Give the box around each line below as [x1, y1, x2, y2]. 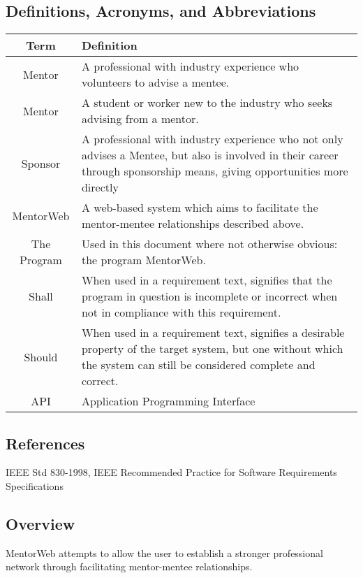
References [6, 432, 85, 454]
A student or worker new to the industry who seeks [81, 94, 333, 111]
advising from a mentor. [81, 110, 199, 127]
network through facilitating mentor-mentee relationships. [6, 559, 253, 574]
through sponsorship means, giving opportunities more [81, 163, 348, 180]
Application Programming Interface [81, 393, 255, 410]
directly [81, 179, 119, 196]
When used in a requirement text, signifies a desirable [81, 324, 345, 341]
